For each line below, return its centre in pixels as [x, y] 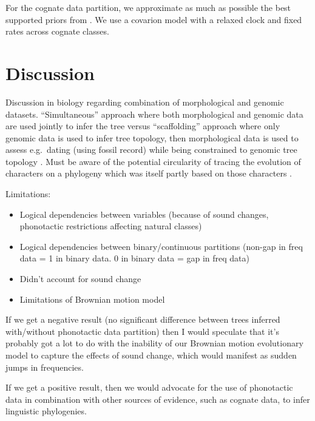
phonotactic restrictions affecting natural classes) [111, 226]
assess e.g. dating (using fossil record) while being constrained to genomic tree [151, 150]
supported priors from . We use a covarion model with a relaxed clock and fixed [154, 19]
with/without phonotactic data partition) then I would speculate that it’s [142, 331]
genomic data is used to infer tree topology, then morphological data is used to [152, 137]
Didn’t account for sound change [80, 279]
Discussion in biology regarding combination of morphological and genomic [145, 102]
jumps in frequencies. [45, 367]
